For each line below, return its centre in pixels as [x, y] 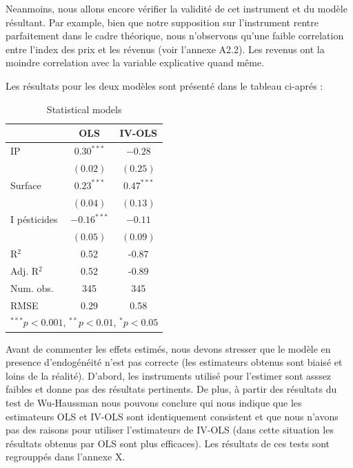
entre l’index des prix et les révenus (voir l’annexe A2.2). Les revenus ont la [165, 49]
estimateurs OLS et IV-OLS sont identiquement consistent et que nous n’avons [172, 416]
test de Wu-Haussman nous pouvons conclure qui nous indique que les [154, 402]
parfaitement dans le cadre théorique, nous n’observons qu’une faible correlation [175, 36]
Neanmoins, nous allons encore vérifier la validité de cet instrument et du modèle [176, 8]
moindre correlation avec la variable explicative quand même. [135, 62]
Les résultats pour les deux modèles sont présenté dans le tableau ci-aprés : [164, 85]
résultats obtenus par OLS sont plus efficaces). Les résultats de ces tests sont [168, 443]
